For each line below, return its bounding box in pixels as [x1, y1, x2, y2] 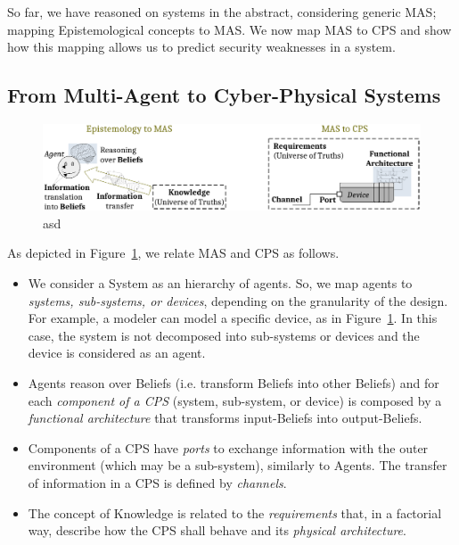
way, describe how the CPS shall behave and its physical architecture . [28, 521, 406, 540]
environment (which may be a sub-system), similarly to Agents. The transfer [28, 456, 447, 475]
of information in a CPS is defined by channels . [28, 474, 287, 491]
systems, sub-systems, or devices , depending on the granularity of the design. [28, 291, 448, 310]
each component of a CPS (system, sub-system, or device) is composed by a [28, 391, 442, 409]
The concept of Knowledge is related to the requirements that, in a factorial [28, 503, 442, 522]
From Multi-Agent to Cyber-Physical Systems [7, 81, 441, 109]
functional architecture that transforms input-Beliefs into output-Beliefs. [28, 409, 422, 427]
